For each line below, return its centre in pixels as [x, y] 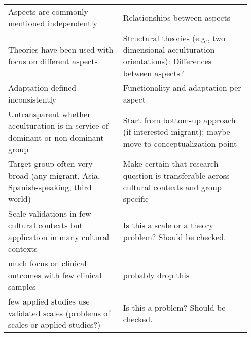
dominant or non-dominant [56, 137]
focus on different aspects [53, 61]
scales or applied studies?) [55, 325]
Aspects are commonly [48, 11]
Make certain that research [171, 164]
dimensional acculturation [169, 49]
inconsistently [32, 99]
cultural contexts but [45, 225]
